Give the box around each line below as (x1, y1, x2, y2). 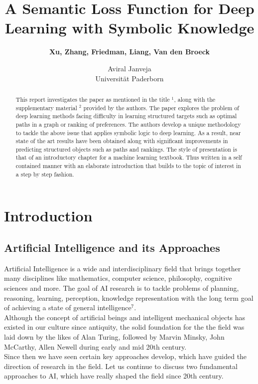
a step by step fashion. (15, 170, 74, 178)
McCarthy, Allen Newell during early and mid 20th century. (4, 341, 187, 352)
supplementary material (15, 103, 77, 112)
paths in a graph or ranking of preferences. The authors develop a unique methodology (15, 120, 241, 128)
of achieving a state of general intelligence (4, 302, 131, 313)
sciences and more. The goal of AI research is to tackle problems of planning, (4, 283, 239, 293)
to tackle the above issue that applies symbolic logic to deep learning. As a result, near (15, 128, 241, 137)
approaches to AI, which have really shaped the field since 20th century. (4, 371, 224, 381)
